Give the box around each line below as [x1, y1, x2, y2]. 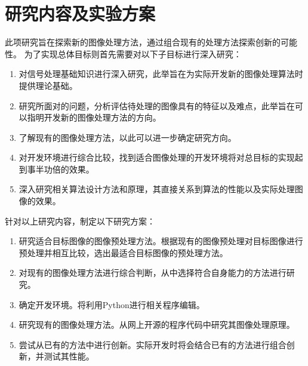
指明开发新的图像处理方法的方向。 [27, 111, 161, 124]
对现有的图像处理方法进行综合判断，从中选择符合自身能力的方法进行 [19, 266, 287, 279]
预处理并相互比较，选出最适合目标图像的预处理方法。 [19, 246, 228, 259]
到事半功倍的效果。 [19, 162, 94, 175]
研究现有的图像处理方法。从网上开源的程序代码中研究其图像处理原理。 [19, 318, 295, 331]
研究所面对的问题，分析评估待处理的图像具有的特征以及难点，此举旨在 [19, 99, 295, 112]
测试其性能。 [44, 350, 94, 362]
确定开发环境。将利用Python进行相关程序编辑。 [19, 298, 205, 310]
